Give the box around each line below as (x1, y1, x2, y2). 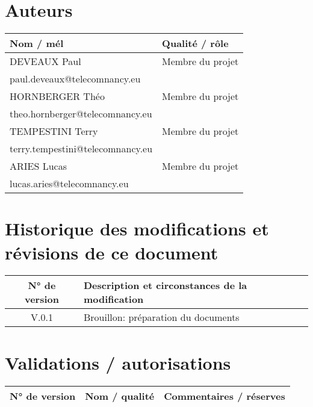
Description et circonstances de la (83, 278, 247, 293)
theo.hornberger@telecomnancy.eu (10, 107, 152, 121)
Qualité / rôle (162, 36, 229, 51)
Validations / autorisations (5, 350, 231, 374)
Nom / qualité (85, 388, 155, 403)
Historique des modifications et (5, 216, 269, 241)
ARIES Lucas (10, 159, 67, 173)
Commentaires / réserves (164, 388, 285, 403)
